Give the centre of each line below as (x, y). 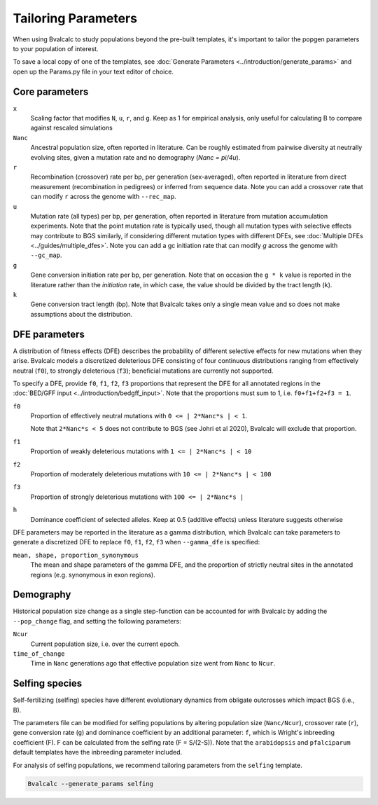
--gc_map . (46, 255)
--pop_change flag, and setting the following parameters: (97, 621)
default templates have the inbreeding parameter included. (98, 752)
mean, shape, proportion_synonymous (76, 555)
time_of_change (39, 654)
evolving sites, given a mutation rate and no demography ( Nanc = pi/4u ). (135, 157)
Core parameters (51, 91)
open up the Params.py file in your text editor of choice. (93, 71)
